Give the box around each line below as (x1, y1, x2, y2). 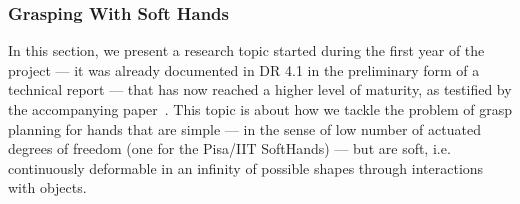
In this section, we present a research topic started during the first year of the (8, 40, 485, 61)
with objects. (8, 177, 87, 198)
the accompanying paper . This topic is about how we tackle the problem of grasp (8, 99, 512, 119)
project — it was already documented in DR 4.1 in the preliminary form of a (8, 59, 480, 80)
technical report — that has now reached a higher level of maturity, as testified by (8, 79, 512, 100)
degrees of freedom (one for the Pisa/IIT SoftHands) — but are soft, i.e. (8, 138, 451, 159)
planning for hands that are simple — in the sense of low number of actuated (8, 118, 481, 139)
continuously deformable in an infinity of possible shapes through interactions (8, 157, 484, 178)
